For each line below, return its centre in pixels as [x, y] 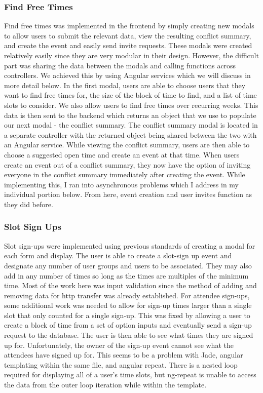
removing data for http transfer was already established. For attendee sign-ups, [127, 295]
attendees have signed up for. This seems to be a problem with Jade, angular [124, 355]
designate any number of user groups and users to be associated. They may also [128, 265]
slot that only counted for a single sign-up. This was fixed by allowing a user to [127, 315]
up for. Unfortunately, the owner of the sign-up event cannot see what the [119, 345]
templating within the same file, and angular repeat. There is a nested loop [121, 364]
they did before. [29, 204]
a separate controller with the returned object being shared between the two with [130, 134]
